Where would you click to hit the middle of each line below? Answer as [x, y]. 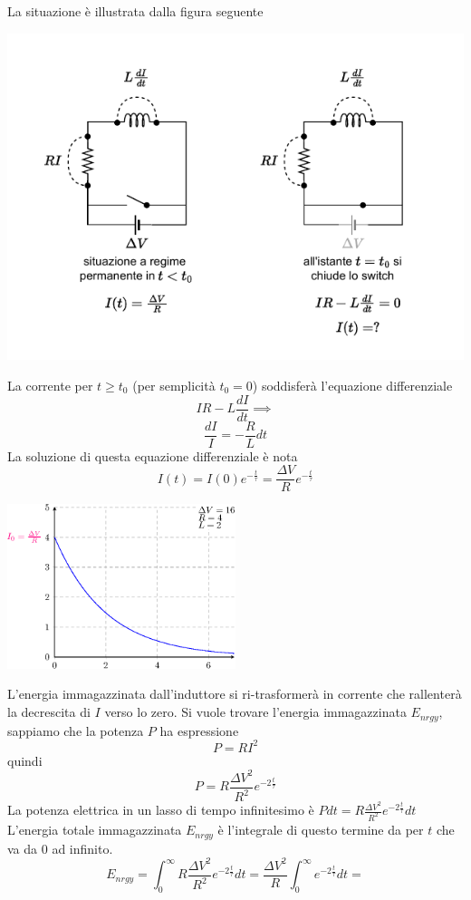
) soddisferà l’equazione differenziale [352, 386]
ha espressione [199, 730]
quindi [25, 760]
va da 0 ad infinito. [60, 848]
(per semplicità [174, 386]
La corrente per [50, 386]
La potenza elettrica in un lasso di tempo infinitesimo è [161, 810]
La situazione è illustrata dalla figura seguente [135, 11]
